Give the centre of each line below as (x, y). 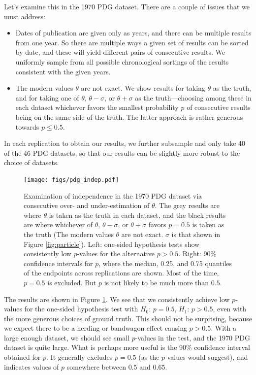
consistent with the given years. (63, 71)
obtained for (22, 357)
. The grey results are (187, 205)
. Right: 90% (197, 254)
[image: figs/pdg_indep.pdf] (71, 180)
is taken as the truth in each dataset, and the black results (137, 215)
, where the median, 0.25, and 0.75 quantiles (165, 263)
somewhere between (96, 366)
